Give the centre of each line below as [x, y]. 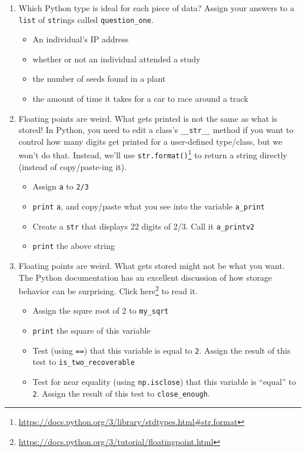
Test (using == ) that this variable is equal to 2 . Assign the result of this [162, 350]
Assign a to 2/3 [61, 186]
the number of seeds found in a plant [99, 79]
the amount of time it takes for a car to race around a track [140, 99]
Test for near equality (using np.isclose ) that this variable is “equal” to [164, 382]
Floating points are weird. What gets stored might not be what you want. [152, 265]
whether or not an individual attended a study [117, 59]
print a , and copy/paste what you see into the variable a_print [149, 206]
